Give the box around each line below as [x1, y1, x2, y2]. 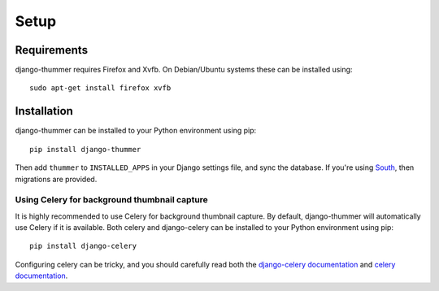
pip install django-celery [29, 241, 137, 251]
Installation [15, 104, 73, 118]
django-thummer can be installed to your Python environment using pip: [15, 126, 256, 136]
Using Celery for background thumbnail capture [15, 194, 209, 206]
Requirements [15, 43, 89, 57]
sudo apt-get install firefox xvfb [29, 84, 172, 93]
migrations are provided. [15, 174, 98, 184]
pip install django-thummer [29, 145, 141, 154]
